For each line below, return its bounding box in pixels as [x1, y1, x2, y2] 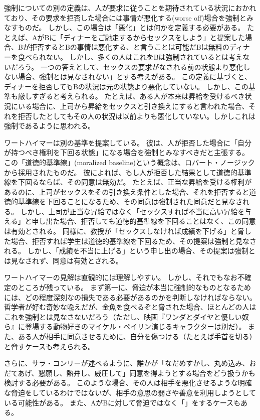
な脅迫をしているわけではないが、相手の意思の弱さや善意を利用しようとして [4, 387, 256, 397]
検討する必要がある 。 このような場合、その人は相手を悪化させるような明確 [4, 377, 252, 388]
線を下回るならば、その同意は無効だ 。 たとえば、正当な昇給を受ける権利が [4, 177, 252, 187]
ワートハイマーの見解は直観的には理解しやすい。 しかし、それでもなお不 [4, 272, 244, 283]
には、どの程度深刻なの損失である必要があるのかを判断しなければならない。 [4, 292, 256, 302]
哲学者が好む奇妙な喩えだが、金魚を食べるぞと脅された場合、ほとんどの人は [4, 302, 256, 312]
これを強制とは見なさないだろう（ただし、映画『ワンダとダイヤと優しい [4, 311, 242, 322]
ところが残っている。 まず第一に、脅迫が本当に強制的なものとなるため [18, 282, 251, 293]
